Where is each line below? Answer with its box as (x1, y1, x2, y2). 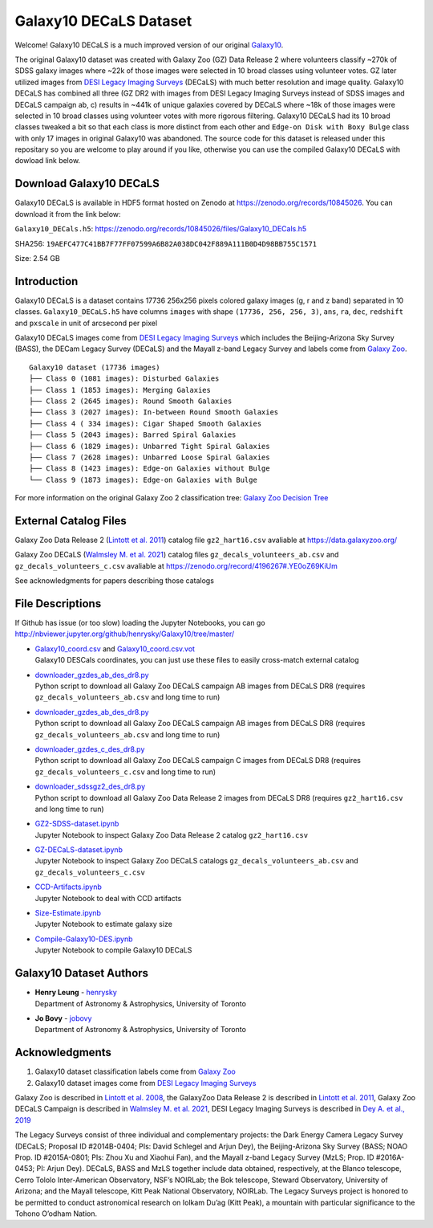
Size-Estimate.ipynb (34, 908, 102, 918)
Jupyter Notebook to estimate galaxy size (34, 920, 172, 929)
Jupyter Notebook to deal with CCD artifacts (34, 893, 182, 903)
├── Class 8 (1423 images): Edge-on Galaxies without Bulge (29, 464, 270, 473)
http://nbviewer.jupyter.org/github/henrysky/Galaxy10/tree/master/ (14, 629, 235, 638)
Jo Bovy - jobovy (34, 1013, 92, 1023)
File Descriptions (14, 597, 102, 610)
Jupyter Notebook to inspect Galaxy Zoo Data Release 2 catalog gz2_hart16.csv (34, 830, 309, 839)
